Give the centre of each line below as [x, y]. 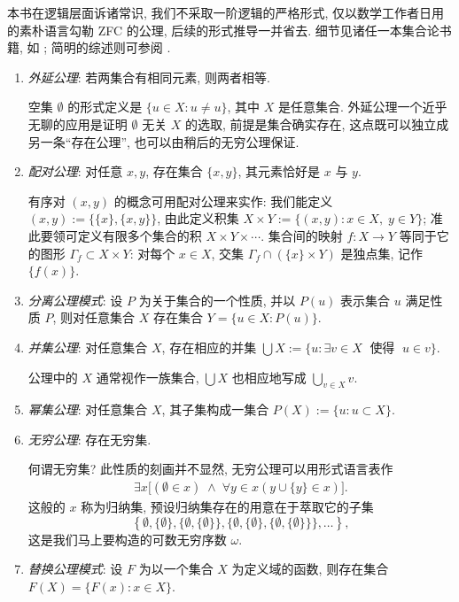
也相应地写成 [269, 377]
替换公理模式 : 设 [75, 569]
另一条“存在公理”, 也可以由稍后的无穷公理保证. [163, 141]
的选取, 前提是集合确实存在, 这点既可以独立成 [317, 123]
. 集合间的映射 [302, 235]
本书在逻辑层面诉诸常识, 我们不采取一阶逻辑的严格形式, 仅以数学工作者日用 [226, 12]
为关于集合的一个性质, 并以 [217, 300]
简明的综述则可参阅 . [111, 47]
